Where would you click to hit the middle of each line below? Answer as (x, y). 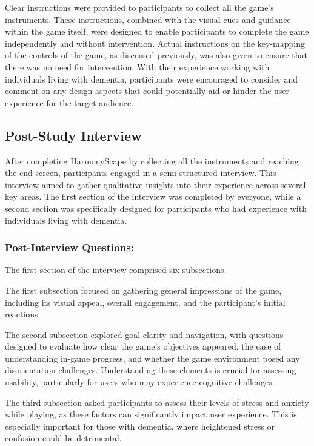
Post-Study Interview (73, 135)
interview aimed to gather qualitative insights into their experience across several (155, 184)
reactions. (23, 314)
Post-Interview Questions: (69, 247)
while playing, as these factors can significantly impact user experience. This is (151, 414)
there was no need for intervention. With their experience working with (137, 66)
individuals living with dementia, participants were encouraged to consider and (152, 79)
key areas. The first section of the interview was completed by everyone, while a (153, 196)
